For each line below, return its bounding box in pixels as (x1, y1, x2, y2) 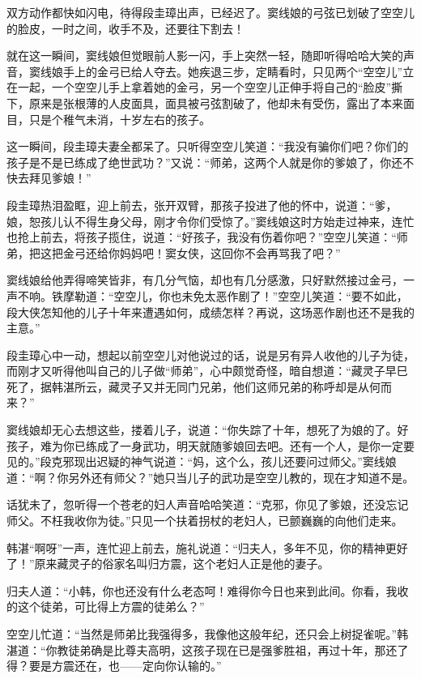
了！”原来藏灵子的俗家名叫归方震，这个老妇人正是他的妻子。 (6, 555, 330, 572)
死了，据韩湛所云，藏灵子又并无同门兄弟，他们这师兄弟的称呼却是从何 (6, 378, 381, 395)
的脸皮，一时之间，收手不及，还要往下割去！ (6, 19, 245, 36)
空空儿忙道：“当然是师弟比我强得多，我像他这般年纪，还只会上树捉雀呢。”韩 (6, 626, 409, 642)
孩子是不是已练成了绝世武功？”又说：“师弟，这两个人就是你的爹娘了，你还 (6, 153, 403, 170)
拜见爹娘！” (28, 169, 91, 186)
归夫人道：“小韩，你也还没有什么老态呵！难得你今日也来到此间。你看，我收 (6, 582, 409, 599)
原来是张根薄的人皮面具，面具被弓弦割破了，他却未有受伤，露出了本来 (28, 94, 403, 111)
